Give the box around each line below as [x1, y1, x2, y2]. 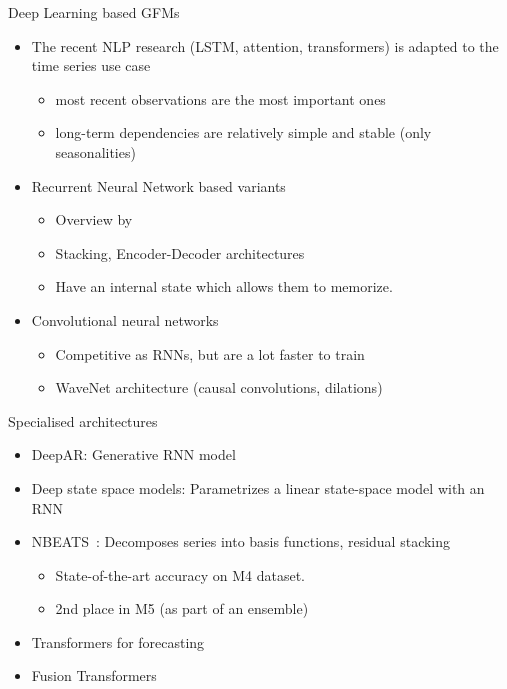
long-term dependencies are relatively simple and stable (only [55, 122, 432, 143]
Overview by [55, 209, 133, 230]
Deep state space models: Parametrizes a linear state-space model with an [31, 477, 485, 498]
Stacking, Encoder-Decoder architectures [55, 242, 305, 263]
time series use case [31, 55, 151, 76]
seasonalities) [55, 141, 136, 162]
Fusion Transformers [31, 665, 157, 686]
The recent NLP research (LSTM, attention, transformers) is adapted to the [31, 35, 499, 56]
